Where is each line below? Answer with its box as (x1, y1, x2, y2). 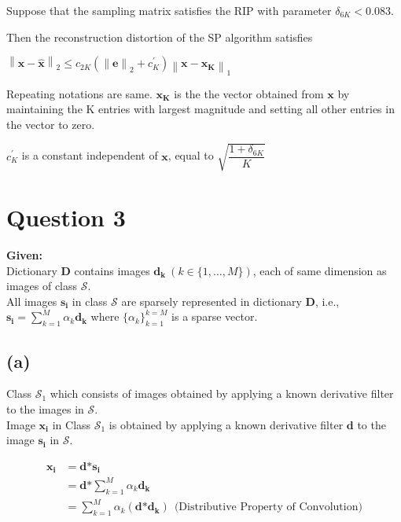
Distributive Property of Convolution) (178, 502, 362, 513)
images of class (6, 278, 78, 294)
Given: (6, 246, 42, 263)
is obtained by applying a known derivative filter (109, 416, 344, 432)
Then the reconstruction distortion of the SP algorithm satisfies (6, 28, 313, 45)
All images (6, 292, 57, 309)
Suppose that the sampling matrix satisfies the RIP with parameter (6, 2, 332, 18)
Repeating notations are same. (6, 85, 153, 101)
